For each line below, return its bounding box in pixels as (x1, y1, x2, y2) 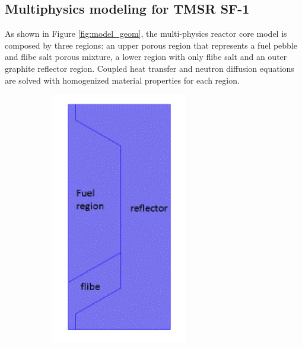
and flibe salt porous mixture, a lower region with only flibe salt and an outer (5, 50, 287, 63)
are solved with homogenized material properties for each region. (5, 74, 240, 86)
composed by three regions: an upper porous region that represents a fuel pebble (5, 39, 298, 51)
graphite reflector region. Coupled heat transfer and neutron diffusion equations (5, 62, 294, 74)
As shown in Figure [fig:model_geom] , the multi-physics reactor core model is (5, 27, 287, 40)
